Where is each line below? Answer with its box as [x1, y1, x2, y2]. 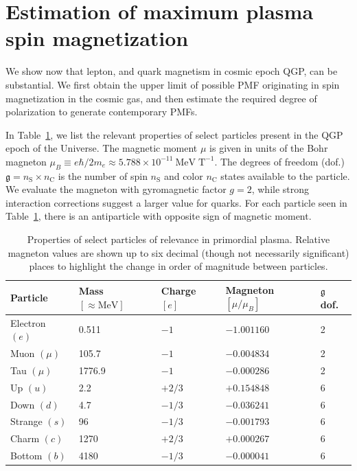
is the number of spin [58, 168, 148, 183]
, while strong [251, 182, 310, 196]
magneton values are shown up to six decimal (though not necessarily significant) [8, 245, 349, 260]
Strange [10, 414, 43, 428]
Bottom [10, 448, 43, 463]
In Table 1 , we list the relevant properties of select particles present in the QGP [5, 127, 343, 141]
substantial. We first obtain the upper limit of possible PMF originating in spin [5, 77, 340, 91]
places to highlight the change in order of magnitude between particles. [29, 259, 328, 273]
